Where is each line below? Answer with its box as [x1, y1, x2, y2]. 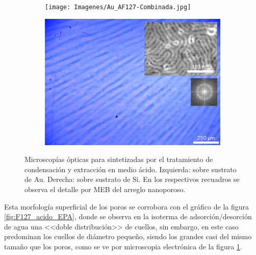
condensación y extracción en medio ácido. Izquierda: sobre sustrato [24, 164, 237, 174]
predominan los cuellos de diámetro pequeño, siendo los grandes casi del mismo [4, 231, 252, 242]
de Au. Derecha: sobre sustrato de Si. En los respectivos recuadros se [24, 174, 240, 184]
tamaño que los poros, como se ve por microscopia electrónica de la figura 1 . [4, 241, 242, 252]
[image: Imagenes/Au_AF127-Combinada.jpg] [45, 4, 191, 11]
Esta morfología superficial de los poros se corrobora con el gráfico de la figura [4, 201, 249, 212]
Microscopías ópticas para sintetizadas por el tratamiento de [24, 154, 213, 165]
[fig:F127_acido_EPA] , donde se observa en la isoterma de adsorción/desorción [4, 211, 252, 222]
